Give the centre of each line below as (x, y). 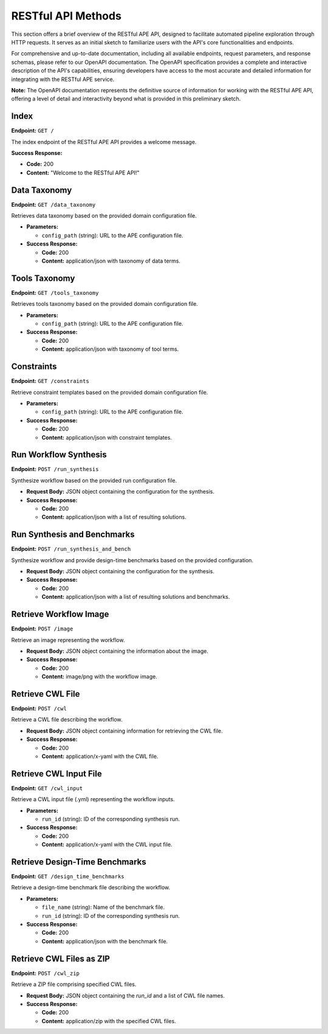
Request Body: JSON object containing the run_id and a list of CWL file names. (125, 995)
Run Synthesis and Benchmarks (73, 535)
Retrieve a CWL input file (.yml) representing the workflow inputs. (93, 799)
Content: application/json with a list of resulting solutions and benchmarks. (136, 597)
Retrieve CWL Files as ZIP (61, 958)
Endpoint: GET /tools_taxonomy (55, 292)
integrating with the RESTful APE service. (63, 79)
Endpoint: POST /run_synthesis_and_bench (71, 549)
